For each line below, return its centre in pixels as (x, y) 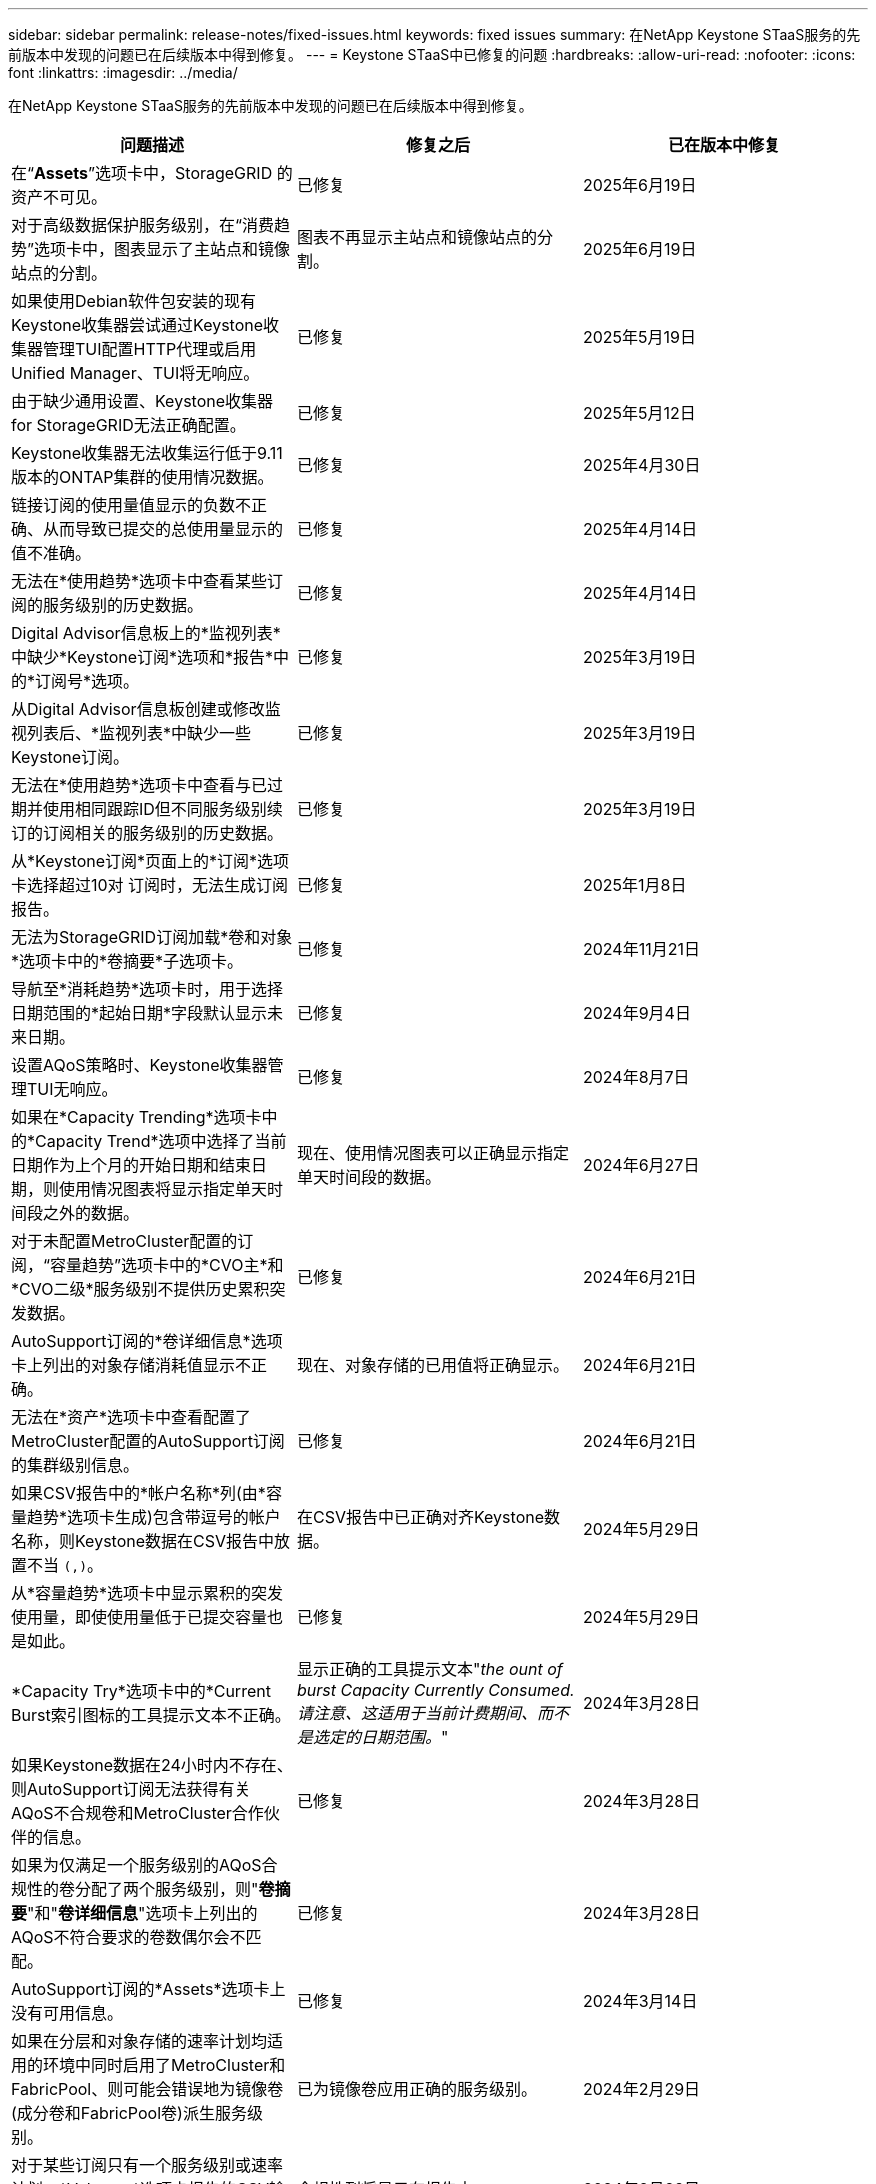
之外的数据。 (91, 1213)
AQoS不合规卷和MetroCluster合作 (137, 1813)
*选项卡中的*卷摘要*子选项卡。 (127, 961)
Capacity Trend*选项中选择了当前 (161, 1141)
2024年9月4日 (636, 1013)
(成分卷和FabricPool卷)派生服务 (129, 2113)
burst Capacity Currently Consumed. (435, 1690)
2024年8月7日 (636, 1077)
